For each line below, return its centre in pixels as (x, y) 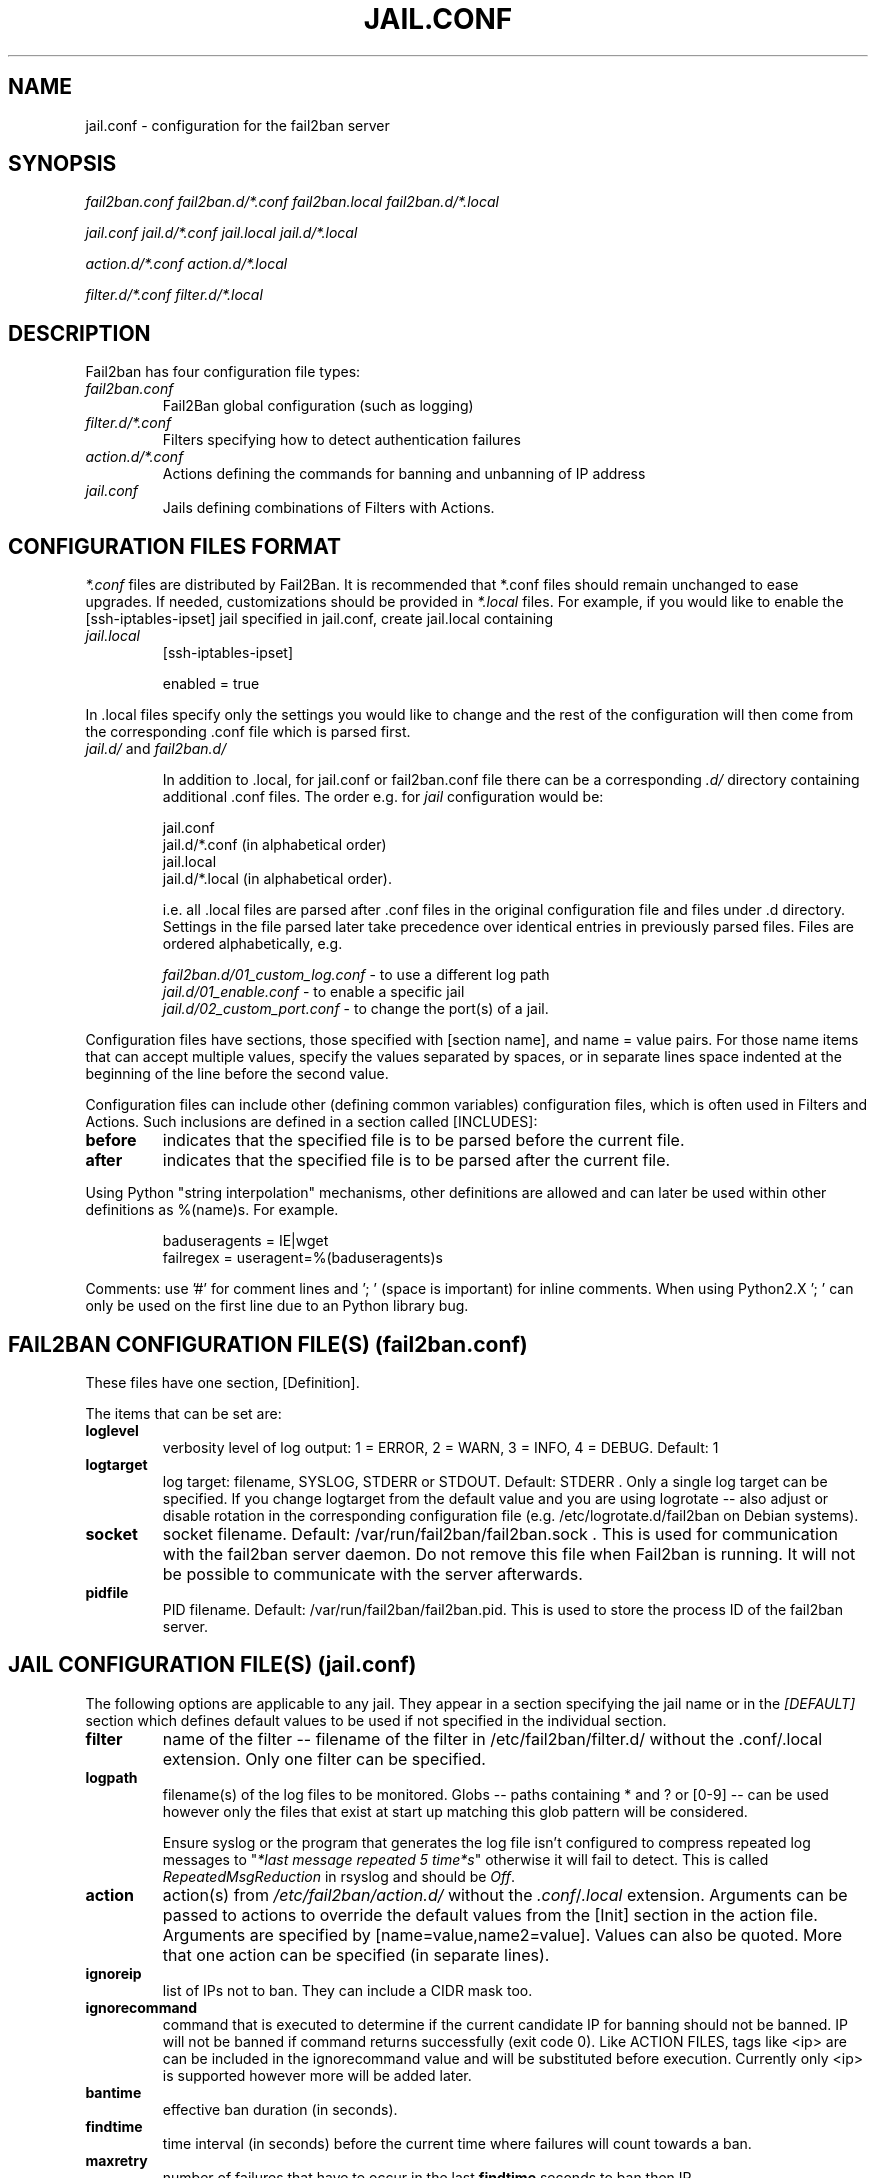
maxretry (116, 2160)
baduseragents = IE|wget (245, 1241)
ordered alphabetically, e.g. (252, 944)
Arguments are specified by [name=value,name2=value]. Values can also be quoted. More (502, 1934)
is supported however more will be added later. (317, 2075)
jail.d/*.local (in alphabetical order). (277, 879)
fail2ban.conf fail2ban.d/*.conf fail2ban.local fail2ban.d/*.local (292, 202)
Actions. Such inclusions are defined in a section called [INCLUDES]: (311, 1122)
